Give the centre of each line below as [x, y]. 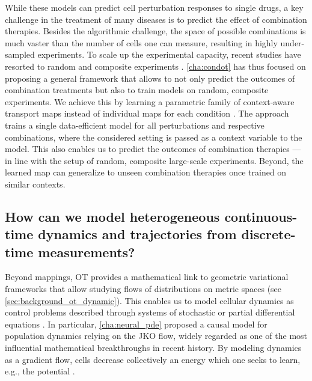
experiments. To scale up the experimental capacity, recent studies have [169, 54]
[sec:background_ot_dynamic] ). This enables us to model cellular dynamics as [149, 300]
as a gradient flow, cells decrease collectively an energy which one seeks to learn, [153, 359]
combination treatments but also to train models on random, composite [137, 90]
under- [292, 42]
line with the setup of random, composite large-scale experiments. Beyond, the [159, 160]
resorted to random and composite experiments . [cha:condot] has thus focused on [155, 66]
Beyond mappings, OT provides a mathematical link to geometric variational [147, 277]
